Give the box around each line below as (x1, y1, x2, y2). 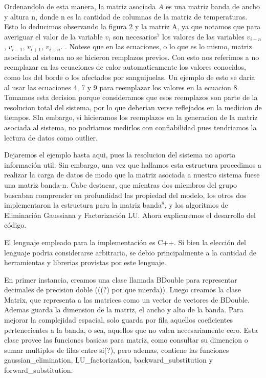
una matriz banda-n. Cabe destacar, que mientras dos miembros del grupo (4, 179, 237, 190)
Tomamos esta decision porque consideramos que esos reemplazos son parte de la (4, 92, 258, 103)
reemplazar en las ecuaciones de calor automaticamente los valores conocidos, (4, 62, 246, 72)
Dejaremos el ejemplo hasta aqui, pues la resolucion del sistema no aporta (4, 149, 236, 160)
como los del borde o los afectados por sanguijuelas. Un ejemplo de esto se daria (4, 72, 255, 83)
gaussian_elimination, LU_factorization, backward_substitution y (4, 354, 213, 365)
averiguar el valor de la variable (4, 31, 103, 42)
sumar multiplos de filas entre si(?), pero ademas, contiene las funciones (4, 344, 229, 355)
